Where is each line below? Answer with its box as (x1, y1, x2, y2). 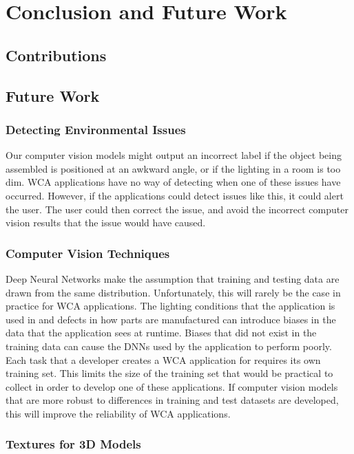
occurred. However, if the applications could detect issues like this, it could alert (6, 188, 344, 202)
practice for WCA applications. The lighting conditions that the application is (6, 299, 335, 313)
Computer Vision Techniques (6, 244, 170, 261)
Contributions (6, 44, 107, 65)
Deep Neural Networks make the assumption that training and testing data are (6, 271, 340, 285)
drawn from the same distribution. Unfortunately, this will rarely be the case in (6, 285, 341, 299)
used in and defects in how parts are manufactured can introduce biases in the (6, 312, 336, 326)
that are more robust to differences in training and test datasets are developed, (6, 393, 339, 407)
